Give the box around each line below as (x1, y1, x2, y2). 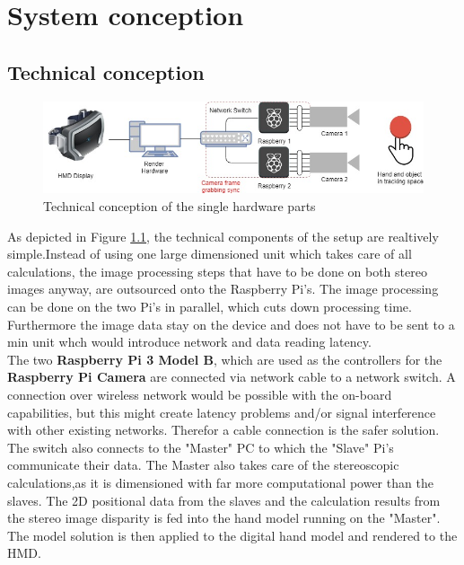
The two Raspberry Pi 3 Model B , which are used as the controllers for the (7, 349, 442, 368)
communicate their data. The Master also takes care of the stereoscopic (7, 455, 399, 474)
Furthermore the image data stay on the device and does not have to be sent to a (7, 314, 455, 333)
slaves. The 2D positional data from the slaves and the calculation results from (7, 490, 441, 509)
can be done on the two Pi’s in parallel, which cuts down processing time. (7, 297, 412, 316)
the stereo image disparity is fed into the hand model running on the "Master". (7, 508, 441, 527)
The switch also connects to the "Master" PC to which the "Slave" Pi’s (7, 437, 394, 456)
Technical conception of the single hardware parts (43, 197, 316, 216)
